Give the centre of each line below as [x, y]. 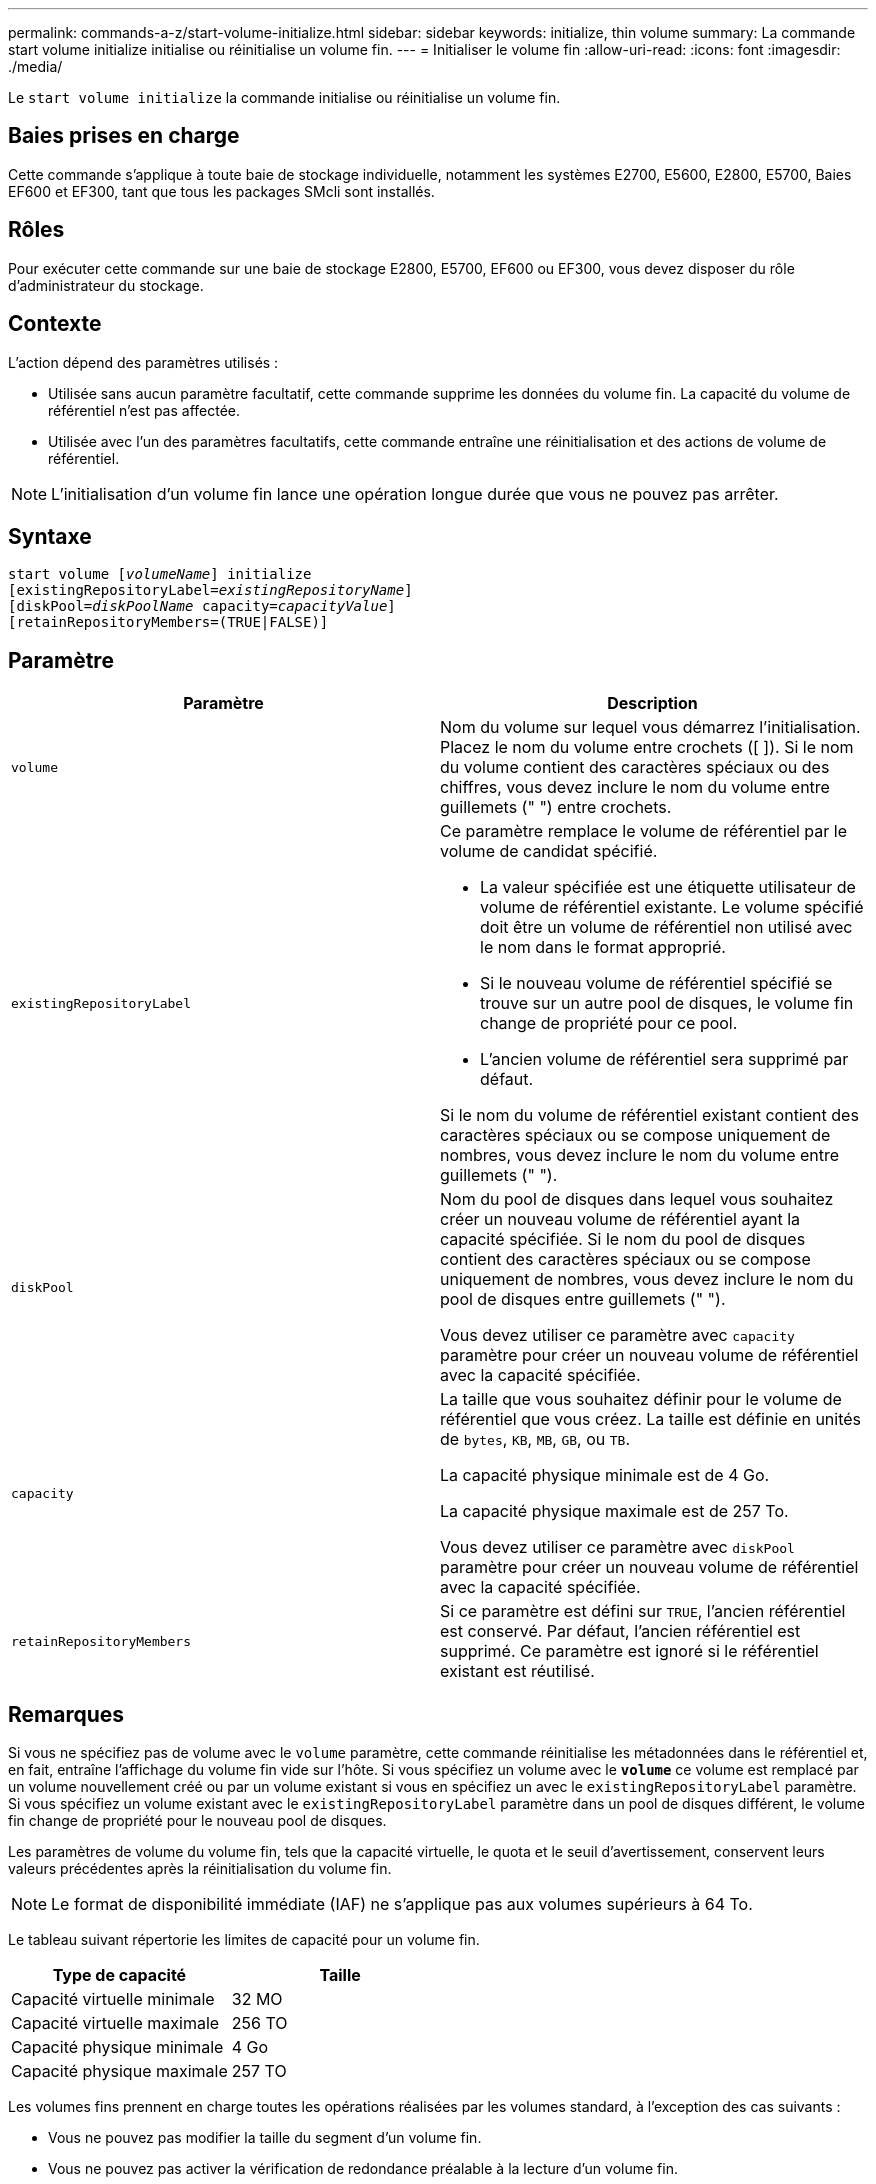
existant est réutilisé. [517, 1671]
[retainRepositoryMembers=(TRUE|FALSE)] [168, 622]
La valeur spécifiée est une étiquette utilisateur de [668, 887]
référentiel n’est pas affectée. [144, 410]
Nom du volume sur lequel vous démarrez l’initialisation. [650, 727]
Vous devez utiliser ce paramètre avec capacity [617, 1335]
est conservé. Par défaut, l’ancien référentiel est [620, 1631]
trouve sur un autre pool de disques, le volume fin [667, 1003]
